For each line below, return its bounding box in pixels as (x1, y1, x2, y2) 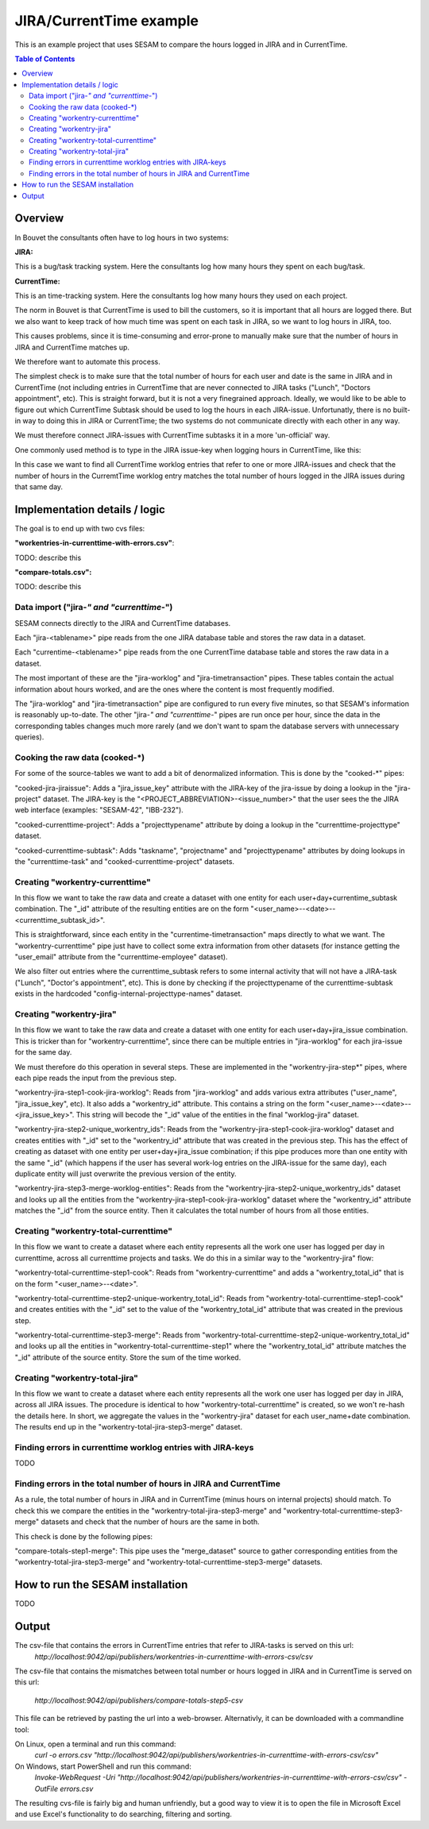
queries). (14, 732, 44, 742)
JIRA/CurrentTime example (14, 12, 199, 29)
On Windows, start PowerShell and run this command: (14, 1761, 192, 1771)
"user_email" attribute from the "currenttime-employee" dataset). (14, 952, 228, 962)
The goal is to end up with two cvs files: (14, 523, 145, 533)
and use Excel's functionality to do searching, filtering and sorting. (14, 1809, 232, 1819)
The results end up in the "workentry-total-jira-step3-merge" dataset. (14, 1422, 242, 1432)
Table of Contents (14, 54, 75, 64)
